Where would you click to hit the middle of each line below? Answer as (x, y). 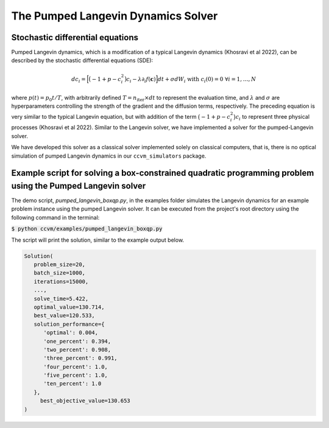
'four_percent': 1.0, (76, 367)
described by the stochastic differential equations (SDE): (82, 60)
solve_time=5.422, (61, 299)
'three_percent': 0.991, (81, 358)
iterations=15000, (61, 281)
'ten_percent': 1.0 (73, 384)
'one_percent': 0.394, (77, 341)
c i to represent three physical (273, 117)
